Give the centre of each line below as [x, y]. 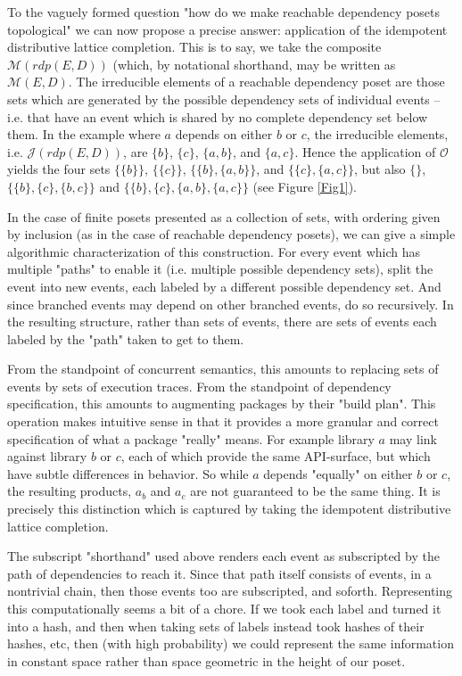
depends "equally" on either [338, 473]
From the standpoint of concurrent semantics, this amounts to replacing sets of [223, 369]
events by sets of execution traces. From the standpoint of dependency [199, 386]
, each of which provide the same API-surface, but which [276, 456]
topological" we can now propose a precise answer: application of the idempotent [227, 29]
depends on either [224, 134]
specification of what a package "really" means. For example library [191, 438]
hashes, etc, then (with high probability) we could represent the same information [231, 643]
